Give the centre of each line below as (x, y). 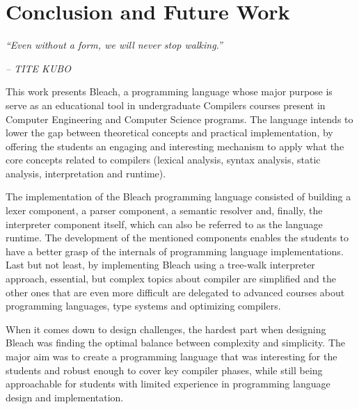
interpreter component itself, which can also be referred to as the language (164, 224)
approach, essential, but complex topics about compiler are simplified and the (171, 279)
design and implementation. (65, 397)
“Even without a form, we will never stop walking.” (114, 45)
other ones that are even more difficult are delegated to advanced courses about (175, 292)
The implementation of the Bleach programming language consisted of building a (178, 197)
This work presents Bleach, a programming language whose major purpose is (169, 91)
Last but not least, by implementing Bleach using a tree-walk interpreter (160, 265)
